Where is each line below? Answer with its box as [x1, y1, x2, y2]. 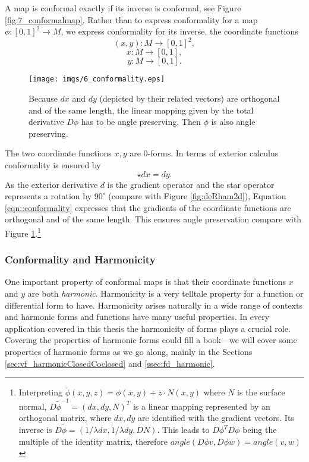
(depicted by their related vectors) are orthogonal [99, 92, 280, 104]
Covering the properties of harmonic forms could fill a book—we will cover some [5, 334, 297, 346]
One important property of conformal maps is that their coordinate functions [5, 275, 286, 288]
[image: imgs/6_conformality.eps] [29, 75, 165, 84]
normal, [18, 400, 47, 412]
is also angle [211, 115, 256, 128]
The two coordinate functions [5, 147, 112, 159]
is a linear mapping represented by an [133, 400, 270, 412]
